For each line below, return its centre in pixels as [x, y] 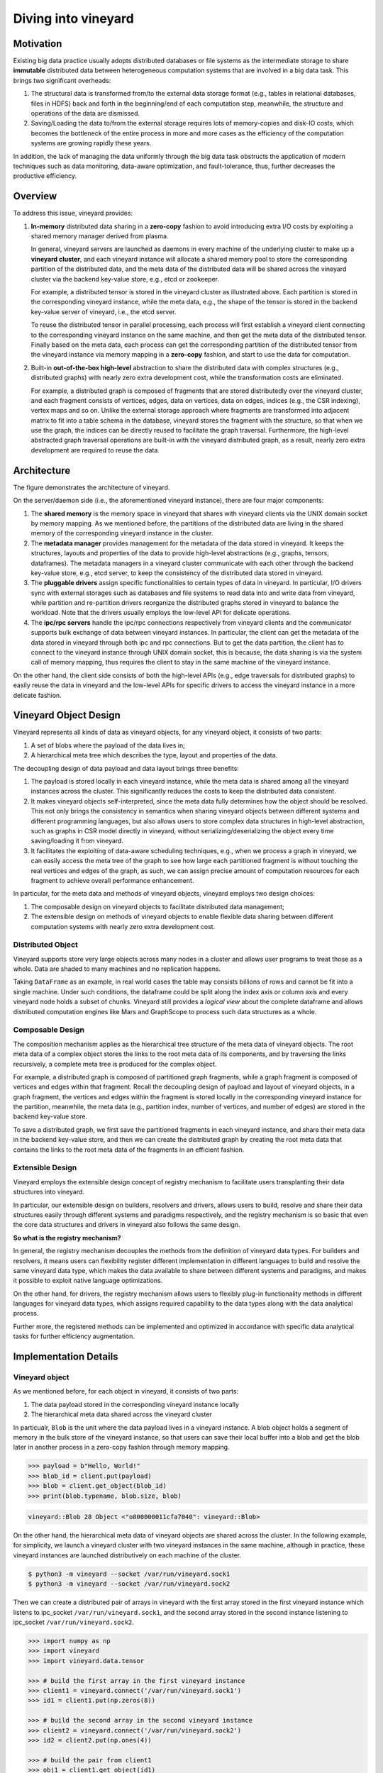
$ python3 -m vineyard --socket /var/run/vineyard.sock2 [129, 1584]
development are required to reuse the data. [95, 450]
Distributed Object [45, 945]
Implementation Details [66, 1357]
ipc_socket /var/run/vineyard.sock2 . [74, 1622]
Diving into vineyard [73, 18]
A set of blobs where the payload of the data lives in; [108, 745]
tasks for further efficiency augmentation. [74, 1336]
